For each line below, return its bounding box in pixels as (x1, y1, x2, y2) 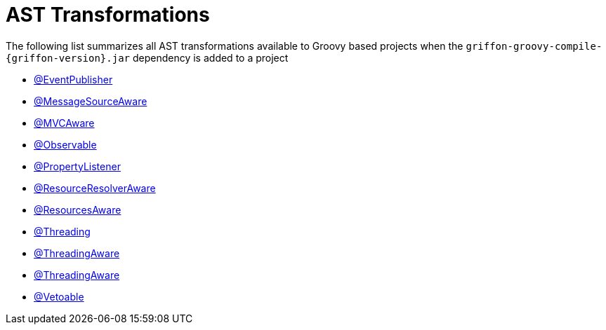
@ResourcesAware (34, 203, 121, 216)
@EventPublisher (34, 73, 113, 85)
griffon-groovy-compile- (466, 40, 602, 52)
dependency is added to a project (132, 51, 289, 64)
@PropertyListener (34, 160, 121, 172)
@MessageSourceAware (34, 95, 147, 107)
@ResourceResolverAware (34, 181, 156, 194)
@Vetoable (34, 290, 84, 303)
